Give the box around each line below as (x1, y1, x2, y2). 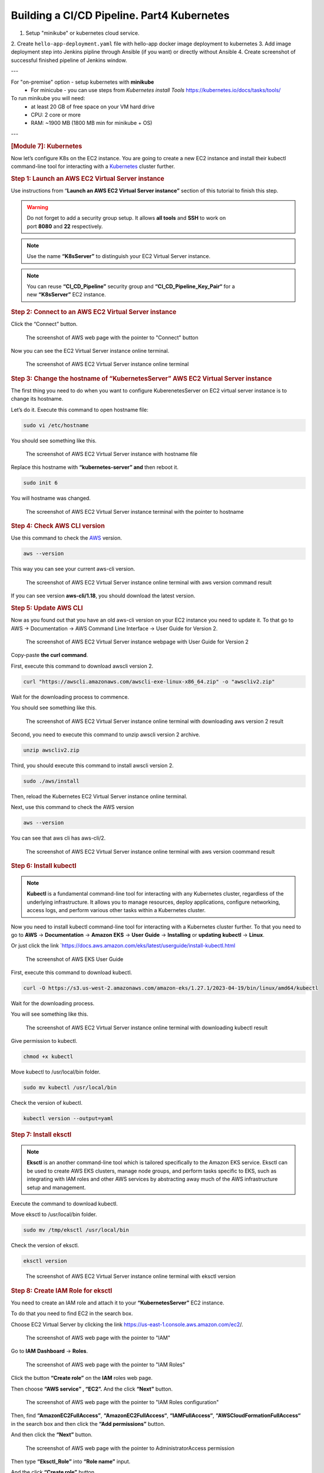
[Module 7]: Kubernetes (11, 142, 82, 150)
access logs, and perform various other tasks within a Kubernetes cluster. (27, 907, 206, 914)
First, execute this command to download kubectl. (11, 969, 133, 976)
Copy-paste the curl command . (11, 652, 88, 659)
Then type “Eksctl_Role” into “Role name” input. (11, 1458, 131, 1465)
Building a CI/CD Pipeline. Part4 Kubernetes (11, 9, 230, 22)
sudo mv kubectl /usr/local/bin (23, 1084, 117, 1091)
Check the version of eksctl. (11, 1242, 80, 1249)
